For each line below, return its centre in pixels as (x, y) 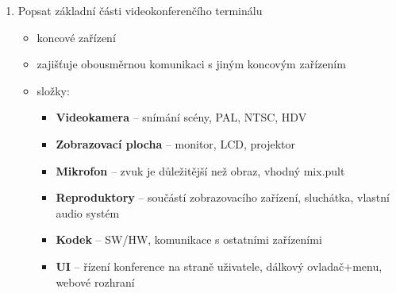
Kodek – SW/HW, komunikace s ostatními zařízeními (189, 239)
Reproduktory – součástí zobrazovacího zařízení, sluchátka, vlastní (223, 197)
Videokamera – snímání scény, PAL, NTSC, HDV (181, 117)
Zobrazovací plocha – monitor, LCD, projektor (175, 143)
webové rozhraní (95, 281)
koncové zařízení (76, 37)
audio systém (88, 212)
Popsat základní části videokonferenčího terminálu (140, 10)
